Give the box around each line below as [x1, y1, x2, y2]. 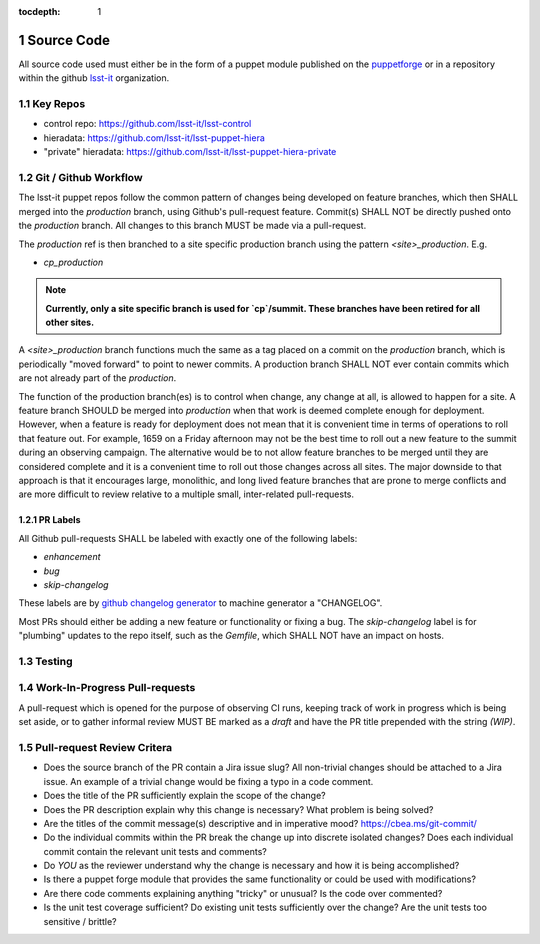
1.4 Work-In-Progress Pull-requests [18, 681, 196, 695]
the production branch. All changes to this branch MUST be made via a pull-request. [18, 220, 367, 232]
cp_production [43, 256, 104, 268]
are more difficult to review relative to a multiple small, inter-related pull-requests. [18, 488, 355, 500]
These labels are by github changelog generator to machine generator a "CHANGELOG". [18, 597, 383, 609]
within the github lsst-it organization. [18, 72, 170, 84]
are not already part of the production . [18, 372, 177, 384]
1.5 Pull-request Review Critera [18, 740, 173, 754]
